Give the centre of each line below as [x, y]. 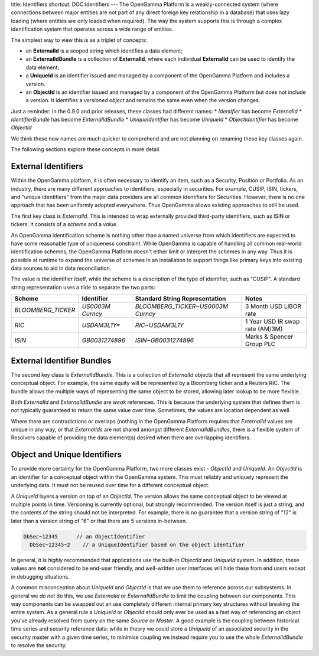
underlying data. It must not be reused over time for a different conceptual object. [110, 485]
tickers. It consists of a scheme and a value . [64, 224]
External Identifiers [47, 166]
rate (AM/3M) [264, 329]
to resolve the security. [39, 645]
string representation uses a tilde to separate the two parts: [83, 287]
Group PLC [261, 344]
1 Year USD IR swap [273, 322]
